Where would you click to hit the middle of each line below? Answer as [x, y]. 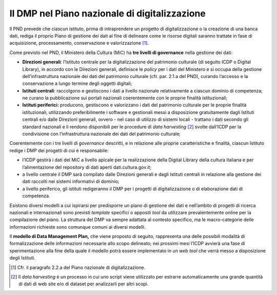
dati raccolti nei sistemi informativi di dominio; [71, 181]
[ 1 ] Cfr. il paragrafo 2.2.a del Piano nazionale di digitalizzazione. [78, 267]
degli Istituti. [23, 258]
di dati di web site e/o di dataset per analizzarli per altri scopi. [84, 284]
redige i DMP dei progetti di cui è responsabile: [59, 150]
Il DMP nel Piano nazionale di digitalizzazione [108, 13]
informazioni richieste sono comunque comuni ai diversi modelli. [77, 227]
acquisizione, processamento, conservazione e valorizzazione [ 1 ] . [79, 43]
